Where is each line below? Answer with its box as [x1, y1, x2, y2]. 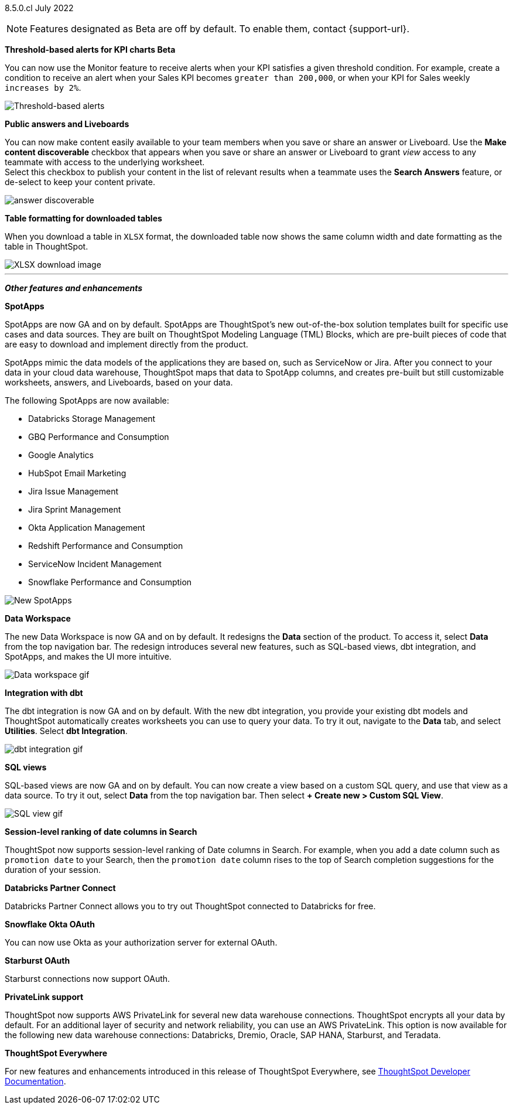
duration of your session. [5, 865, 101, 875]
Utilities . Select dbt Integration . [5, 726, 128, 736]
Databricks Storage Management [28, 414, 156, 424]
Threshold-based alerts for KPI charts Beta [5, 45, 176, 54]
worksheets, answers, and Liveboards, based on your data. [5, 377, 233, 387]
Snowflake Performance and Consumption [28, 577, 192, 587]
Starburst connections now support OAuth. [5, 974, 170, 984]
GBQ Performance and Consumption [28, 432, 169, 442]
